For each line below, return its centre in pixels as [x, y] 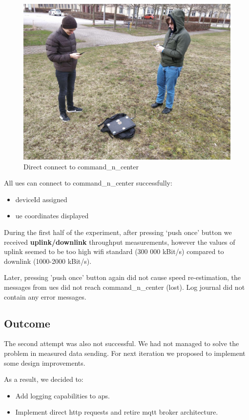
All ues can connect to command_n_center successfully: [88, 183]
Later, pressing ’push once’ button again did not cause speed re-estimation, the [122, 277]
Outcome [27, 323]
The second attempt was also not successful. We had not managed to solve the [122, 343]
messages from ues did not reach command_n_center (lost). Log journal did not [124, 287]
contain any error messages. [45, 296]
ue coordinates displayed [52, 216]
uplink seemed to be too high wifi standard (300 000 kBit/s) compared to [114, 251]
